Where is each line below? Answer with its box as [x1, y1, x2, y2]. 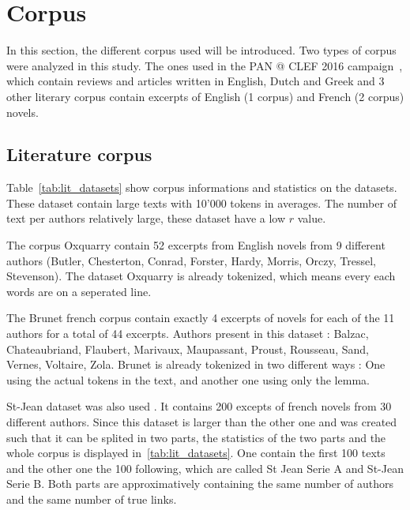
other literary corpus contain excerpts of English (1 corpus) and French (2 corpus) [6, 88, 404, 104]
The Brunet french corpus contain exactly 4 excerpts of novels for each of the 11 [6, 309, 395, 326]
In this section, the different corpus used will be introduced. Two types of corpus [6, 42, 397, 58]
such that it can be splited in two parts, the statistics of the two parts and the [6, 429, 386, 445]
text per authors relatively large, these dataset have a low [6, 210, 286, 227]
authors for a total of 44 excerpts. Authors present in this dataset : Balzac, [6, 325, 369, 342]
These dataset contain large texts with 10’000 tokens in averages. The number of [6, 194, 397, 211]
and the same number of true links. [6, 490, 177, 507]
